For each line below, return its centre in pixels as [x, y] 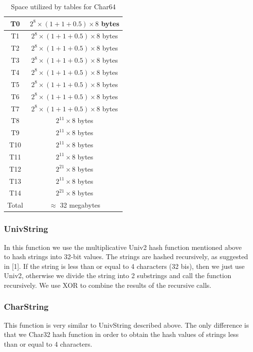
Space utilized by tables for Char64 [63, 6]
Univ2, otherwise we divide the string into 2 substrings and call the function [118, 275]
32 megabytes [80, 205]
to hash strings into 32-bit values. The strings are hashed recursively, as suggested [126, 256]
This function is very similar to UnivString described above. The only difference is [126, 325]
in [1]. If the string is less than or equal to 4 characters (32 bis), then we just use [124, 266]
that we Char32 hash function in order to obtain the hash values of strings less [121, 334]
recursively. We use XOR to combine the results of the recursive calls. [108, 285]
